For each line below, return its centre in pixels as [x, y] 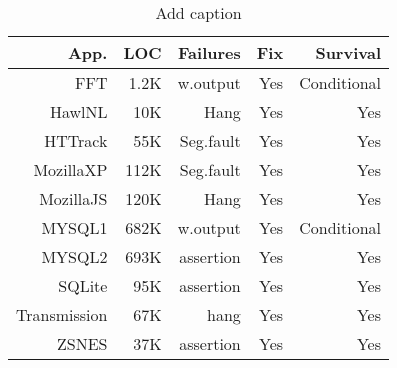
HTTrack [76, 140]
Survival [348, 52]
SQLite [83, 285]
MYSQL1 [74, 227]
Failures [209, 52]
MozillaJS [73, 198]
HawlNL [78, 111]
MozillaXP [70, 169]
